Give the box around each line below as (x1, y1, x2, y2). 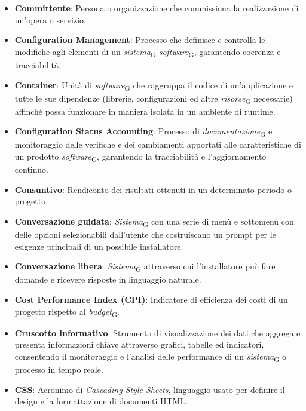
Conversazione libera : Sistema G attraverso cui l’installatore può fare (14, 260, 276, 274)
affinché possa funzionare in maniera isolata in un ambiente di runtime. (14, 105, 276, 117)
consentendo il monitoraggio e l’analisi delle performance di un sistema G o (14, 349, 287, 364)
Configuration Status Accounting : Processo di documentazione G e (14, 125, 273, 139)
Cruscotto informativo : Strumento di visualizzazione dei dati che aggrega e (14, 326, 301, 339)
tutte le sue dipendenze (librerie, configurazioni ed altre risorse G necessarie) (14, 91, 293, 106)
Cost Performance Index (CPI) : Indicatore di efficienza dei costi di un (14, 293, 288, 305)
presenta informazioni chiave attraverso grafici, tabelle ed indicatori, (14, 338, 264, 351)
